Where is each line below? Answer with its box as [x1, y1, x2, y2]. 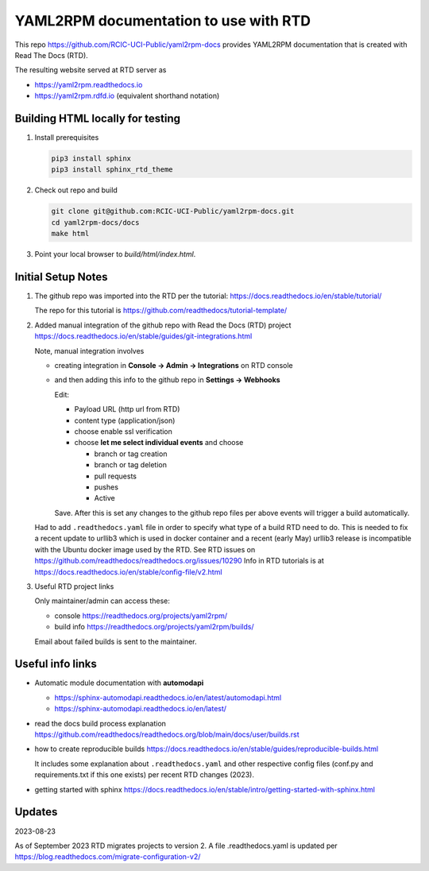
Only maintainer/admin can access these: [34, 596, 171, 606]
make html [51, 229, 90, 238]
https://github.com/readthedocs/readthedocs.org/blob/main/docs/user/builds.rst [34, 730, 300, 739]
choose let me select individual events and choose [74, 438, 244, 447]
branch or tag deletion [94, 460, 167, 470]
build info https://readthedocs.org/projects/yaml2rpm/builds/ [54, 622, 254, 632]
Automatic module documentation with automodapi [34, 678, 204, 687]
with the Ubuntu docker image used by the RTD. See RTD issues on [34, 544, 256, 554]
